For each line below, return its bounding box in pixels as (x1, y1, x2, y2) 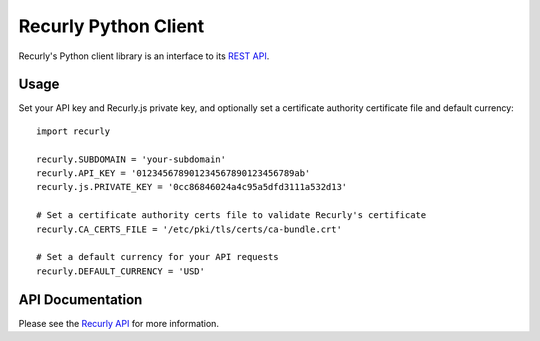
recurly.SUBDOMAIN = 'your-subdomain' (36, 153, 227, 165)
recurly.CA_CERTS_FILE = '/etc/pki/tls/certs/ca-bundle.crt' (36, 223, 342, 235)
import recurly (36, 125, 111, 137)
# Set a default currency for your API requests (36, 251, 279, 263)
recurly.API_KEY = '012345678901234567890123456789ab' (36, 168, 311, 179)
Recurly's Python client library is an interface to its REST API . (18, 50, 270, 62)
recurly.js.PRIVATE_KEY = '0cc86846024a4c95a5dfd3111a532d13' (36, 181, 348, 193)
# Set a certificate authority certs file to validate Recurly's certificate (36, 210, 427, 221)
